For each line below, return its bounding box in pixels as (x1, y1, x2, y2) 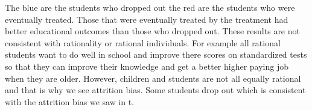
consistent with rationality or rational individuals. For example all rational (5, 36, 281, 49)
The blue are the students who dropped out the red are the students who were (5, 1, 295, 13)
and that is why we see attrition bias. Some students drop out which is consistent (5, 84, 306, 96)
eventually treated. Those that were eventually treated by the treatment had (5, 13, 288, 25)
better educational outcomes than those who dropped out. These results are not (5, 25, 300, 37)
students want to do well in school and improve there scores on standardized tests (5, 48, 307, 61)
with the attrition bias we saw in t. (5, 95, 135, 108)
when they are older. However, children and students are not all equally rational (5, 72, 301, 84)
